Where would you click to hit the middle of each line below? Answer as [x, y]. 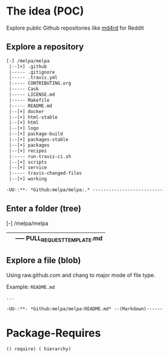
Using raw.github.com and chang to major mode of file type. [81, 275]
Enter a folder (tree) [44, 209]
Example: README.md [31, 287]
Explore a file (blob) [44, 260]
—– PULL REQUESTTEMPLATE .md [59, 239]
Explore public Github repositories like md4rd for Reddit [75, 28]
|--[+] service [28, 168]
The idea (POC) [45, 11]
